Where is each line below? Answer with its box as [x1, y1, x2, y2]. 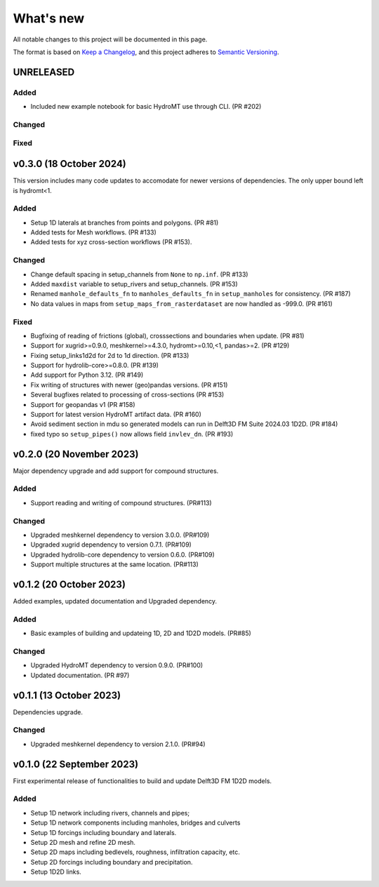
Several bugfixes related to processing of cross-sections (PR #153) [30, 390, 225, 399]
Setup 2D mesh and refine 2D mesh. [30, 839, 136, 846]
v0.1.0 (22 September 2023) [13, 758, 139, 770]
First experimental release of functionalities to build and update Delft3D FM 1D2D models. [13, 776, 272, 785]
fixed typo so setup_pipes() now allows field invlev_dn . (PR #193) [30, 429, 234, 438]
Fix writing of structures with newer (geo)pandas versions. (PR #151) [30, 380, 228, 389]
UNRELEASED [13, 66, 75, 78]
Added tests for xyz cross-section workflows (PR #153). [30, 238, 192, 246]
